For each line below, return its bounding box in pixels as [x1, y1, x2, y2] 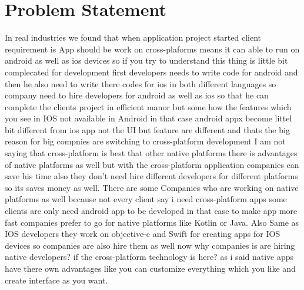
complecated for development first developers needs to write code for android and [5, 65, 298, 78]
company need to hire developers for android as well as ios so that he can [5, 89, 269, 101]
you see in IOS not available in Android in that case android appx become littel [5, 112, 292, 124]
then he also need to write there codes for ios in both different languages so [5, 77, 276, 90]
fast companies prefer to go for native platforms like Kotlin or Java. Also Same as [5, 216, 299, 228]
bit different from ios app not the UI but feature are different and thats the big [5, 123, 290, 136]
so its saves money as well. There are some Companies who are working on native [5, 181, 299, 193]
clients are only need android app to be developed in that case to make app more [5, 205, 298, 217]
